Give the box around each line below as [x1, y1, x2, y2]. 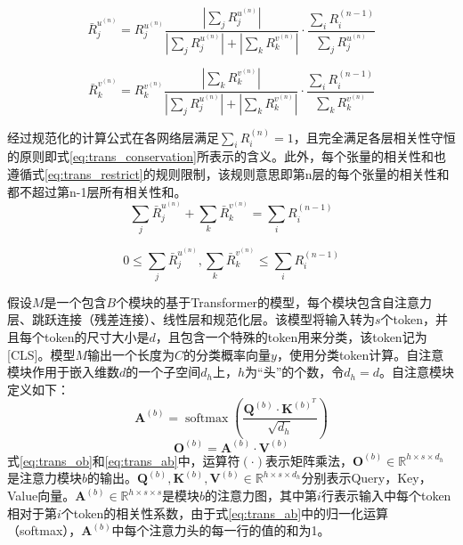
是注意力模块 [7, 468, 82, 487]
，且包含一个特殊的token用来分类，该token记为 [155, 328, 427, 346]
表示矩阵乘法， [265, 451, 353, 469]
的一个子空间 [126, 362, 201, 381]
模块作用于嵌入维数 [7, 362, 119, 381]
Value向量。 [7, 486, 76, 505]
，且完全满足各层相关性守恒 [293, 127, 456, 146]
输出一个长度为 [87, 345, 175, 363]
